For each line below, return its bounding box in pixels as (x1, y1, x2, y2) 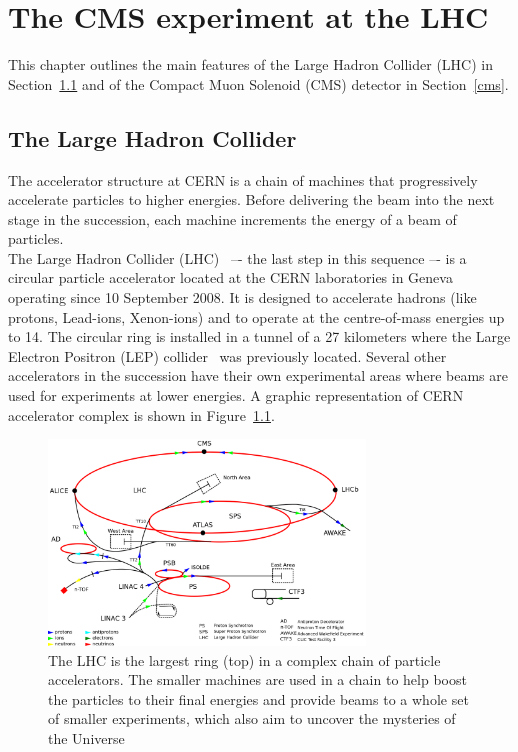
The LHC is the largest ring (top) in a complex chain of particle (48, 649, 441, 670)
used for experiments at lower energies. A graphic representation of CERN (8, 385, 464, 406)
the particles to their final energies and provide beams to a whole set (48, 688, 469, 709)
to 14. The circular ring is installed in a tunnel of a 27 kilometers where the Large (8, 326, 511, 347)
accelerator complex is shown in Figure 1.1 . (8, 404, 275, 425)
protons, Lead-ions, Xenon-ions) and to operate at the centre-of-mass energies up (8, 306, 505, 327)
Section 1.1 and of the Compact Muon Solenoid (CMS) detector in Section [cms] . (8, 73, 509, 94)
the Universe (48, 728, 125, 749)
